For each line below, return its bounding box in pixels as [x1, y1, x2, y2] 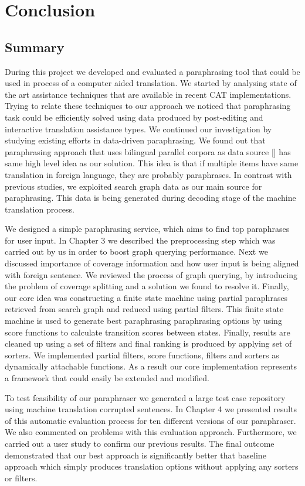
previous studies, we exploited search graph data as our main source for [5, 180, 262, 192]
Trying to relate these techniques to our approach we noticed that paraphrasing [5, 100, 291, 112]
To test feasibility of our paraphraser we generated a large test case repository [5, 391, 286, 403]
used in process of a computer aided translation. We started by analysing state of [5, 77, 297, 89]
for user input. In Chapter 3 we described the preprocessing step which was [5, 234, 276, 246]
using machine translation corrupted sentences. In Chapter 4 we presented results [5, 403, 297, 415]
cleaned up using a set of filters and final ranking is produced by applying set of [5, 337, 292, 350]
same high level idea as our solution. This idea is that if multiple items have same [5, 157, 299, 169]
